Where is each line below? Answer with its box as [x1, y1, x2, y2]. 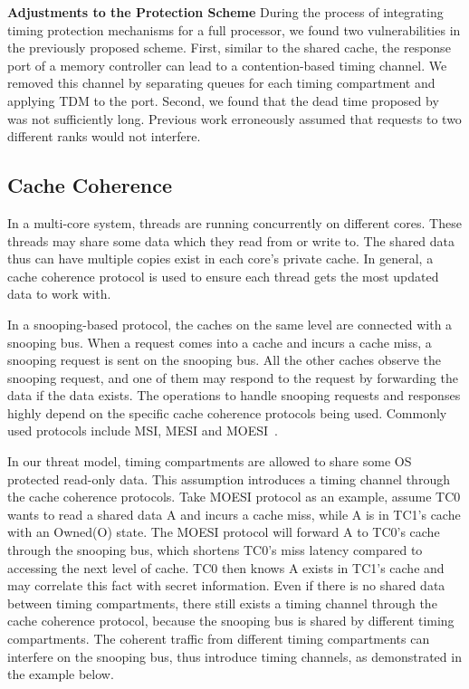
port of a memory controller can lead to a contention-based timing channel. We [7, 55, 447, 74]
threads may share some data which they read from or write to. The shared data [7, 231, 455, 250]
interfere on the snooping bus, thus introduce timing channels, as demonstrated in [7, 646, 462, 665]
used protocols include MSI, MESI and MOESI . [7, 421, 278, 440]
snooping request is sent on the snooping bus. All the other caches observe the [7, 350, 442, 369]
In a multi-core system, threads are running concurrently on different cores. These [7, 213, 462, 232]
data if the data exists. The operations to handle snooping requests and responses [7, 386, 461, 405]
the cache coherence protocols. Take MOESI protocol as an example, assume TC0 [7, 487, 461, 506]
